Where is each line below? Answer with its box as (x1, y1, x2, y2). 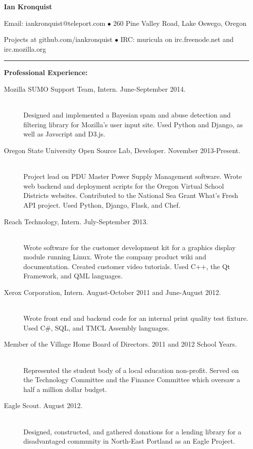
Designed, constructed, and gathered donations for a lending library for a (23, 426, 241, 436)
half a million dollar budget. (23, 384, 107, 394)
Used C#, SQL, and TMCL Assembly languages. (23, 322, 170, 332)
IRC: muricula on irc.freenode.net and (120, 34, 234, 44)
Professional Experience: (4, 67, 88, 78)
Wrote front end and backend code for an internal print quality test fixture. (23, 313, 248, 323)
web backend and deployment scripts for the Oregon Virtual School (23, 180, 224, 191)
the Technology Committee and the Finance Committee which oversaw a (23, 374, 240, 385)
